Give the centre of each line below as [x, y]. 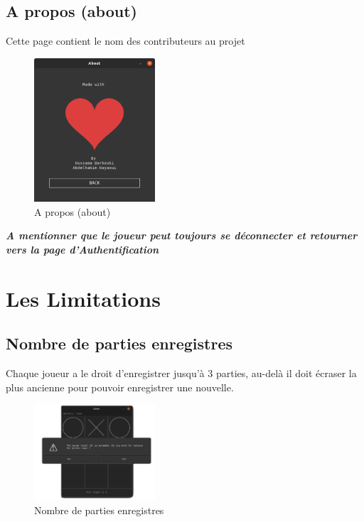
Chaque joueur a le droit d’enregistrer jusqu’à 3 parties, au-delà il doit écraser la [181, 373]
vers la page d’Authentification [82, 249]
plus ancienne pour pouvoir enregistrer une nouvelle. [120, 387]
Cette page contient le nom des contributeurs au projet [125, 41]
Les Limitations [83, 298]
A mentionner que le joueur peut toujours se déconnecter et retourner [182, 235]
